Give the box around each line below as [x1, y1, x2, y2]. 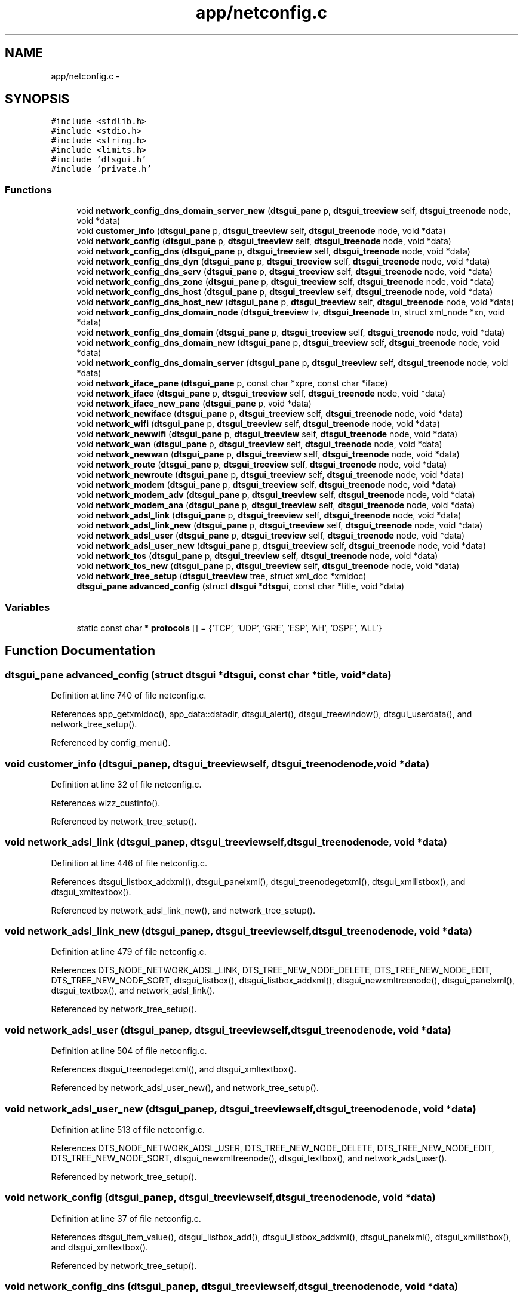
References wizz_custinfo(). [51, 797, 161, 808]
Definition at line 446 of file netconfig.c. [51, 858, 208, 868]
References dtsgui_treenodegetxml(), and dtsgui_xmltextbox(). [51, 1064, 297, 1075]
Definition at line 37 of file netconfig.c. [51, 1213, 201, 1224]
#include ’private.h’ [51, 164, 152, 174]
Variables [5, 601, 50, 613]
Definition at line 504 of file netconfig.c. [51, 1046, 207, 1056]
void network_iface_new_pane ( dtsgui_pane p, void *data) [76, 398, 312, 409]
